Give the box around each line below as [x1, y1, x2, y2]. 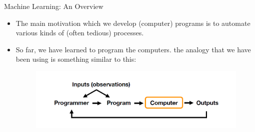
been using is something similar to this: [15, 54, 136, 64]
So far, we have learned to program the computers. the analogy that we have [15, 44, 251, 54]
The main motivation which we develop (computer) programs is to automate [15, 17, 250, 28]
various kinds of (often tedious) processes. [15, 27, 144, 38]
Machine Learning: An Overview [4, 1, 103, 11]
